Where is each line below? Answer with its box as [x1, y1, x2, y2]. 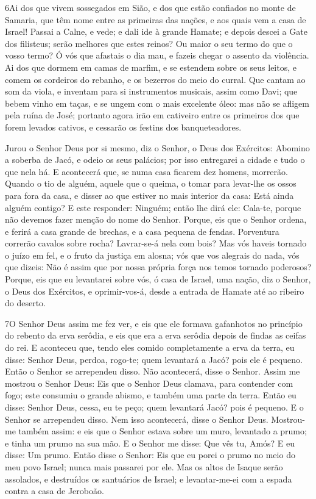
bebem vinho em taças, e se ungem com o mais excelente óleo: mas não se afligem [5, 96, 309, 109]
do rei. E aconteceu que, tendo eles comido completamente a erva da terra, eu [5, 341, 295, 354]
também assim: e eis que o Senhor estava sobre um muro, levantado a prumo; [18, 425, 307, 437]
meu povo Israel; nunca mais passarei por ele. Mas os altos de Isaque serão [5, 460, 283, 473]
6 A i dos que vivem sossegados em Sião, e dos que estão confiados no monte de [5, 1, 296, 13]
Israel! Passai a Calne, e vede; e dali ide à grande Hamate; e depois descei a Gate [5, 25, 307, 38]
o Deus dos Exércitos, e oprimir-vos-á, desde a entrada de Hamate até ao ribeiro [5, 284, 304, 297]
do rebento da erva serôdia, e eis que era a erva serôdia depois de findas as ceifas [5, 329, 306, 342]
